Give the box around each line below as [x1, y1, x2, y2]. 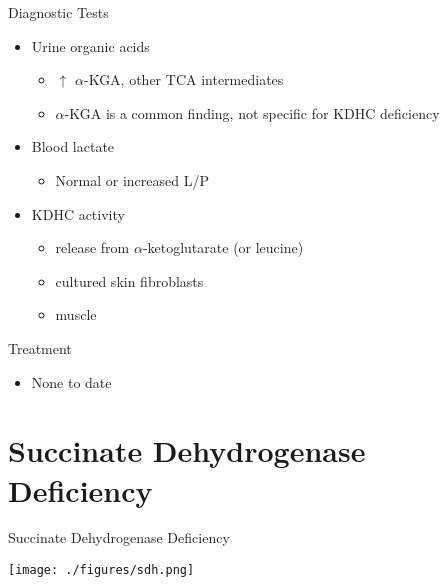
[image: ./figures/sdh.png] [8, 563, 195, 578]
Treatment [8, 337, 72, 358]
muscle [55, 304, 97, 325]
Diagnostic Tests [8, 2, 109, 22]
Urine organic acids [31, 35, 150, 56]
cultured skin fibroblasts [55, 270, 204, 291]
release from [55, 237, 130, 258]
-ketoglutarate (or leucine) [142, 237, 304, 258]
